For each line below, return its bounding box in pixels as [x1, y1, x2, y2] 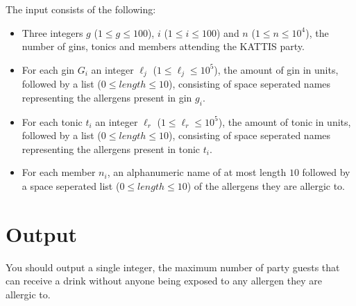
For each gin [22, 62, 75, 76]
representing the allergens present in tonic [22, 141, 201, 156]
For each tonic [22, 114, 83, 129]
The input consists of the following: [6, 2, 156, 16]
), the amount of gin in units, [214, 62, 339, 76]
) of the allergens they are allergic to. [187, 179, 345, 193]
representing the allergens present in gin [22, 90, 192, 104]
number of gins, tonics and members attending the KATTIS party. [22, 39, 305, 54]
